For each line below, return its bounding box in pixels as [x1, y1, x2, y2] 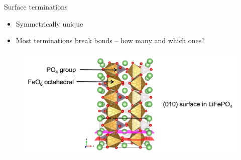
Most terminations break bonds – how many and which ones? [16, 35, 205, 46]
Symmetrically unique [16, 18, 83, 29]
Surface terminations [4, 2, 68, 12]
